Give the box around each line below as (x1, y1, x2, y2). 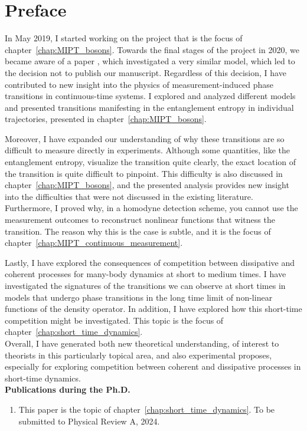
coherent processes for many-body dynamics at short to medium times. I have (5, 268, 286, 280)
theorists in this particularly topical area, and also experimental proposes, (5, 348, 272, 361)
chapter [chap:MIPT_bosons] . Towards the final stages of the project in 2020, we (5, 43, 299, 55)
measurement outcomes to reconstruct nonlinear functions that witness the (5, 213, 275, 226)
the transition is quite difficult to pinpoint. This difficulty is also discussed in (5, 167, 283, 179)
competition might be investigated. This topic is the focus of (5, 314, 224, 326)
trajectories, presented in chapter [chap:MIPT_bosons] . (5, 113, 207, 125)
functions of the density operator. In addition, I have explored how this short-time (5, 302, 302, 315)
